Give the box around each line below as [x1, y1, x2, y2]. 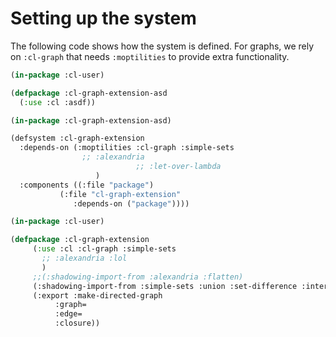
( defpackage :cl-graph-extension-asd [10, 88, 168, 98]
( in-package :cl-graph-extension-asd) [10, 115, 172, 126]
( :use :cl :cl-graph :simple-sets [32, 244, 177, 254]
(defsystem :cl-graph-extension [10, 133, 145, 144]
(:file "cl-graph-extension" [59, 189, 182, 199]
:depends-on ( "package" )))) [73, 198, 190, 209]
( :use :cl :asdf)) [19, 97, 97, 107]
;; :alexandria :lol [41, 253, 128, 264]
